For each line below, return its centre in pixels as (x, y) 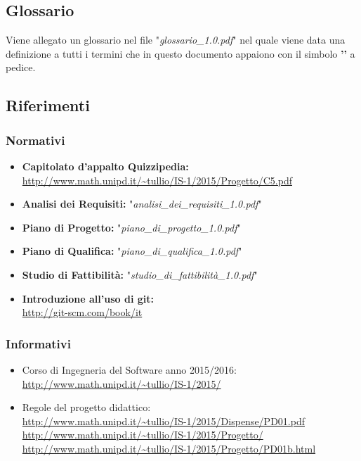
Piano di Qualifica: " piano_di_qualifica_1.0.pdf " (132, 251)
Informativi (38, 343)
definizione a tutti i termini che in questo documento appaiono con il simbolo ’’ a (180, 53)
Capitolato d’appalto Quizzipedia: (105, 166)
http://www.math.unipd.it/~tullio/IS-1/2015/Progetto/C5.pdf (157, 180)
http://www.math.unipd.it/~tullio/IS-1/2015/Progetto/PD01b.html (169, 448)
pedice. (21, 67)
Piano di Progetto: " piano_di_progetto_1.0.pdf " (131, 227)
